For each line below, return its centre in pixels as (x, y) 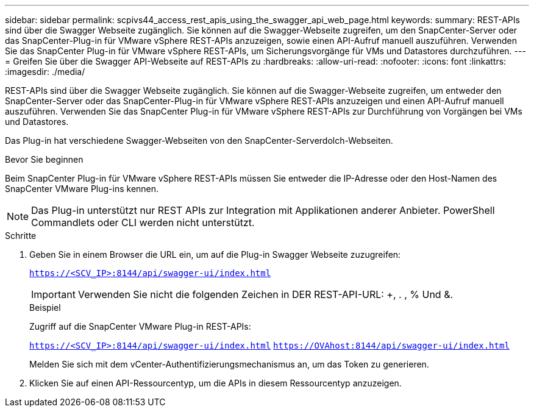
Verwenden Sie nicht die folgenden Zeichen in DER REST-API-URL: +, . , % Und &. (265, 294)
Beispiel (45, 307)
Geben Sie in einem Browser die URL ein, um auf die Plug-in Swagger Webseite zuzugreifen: (215, 254)
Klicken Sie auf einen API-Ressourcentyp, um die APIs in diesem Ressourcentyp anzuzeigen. (215, 383)
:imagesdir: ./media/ (45, 72)
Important (53, 294)
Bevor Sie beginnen (44, 159)
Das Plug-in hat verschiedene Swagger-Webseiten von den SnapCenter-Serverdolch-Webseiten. (199, 140)
